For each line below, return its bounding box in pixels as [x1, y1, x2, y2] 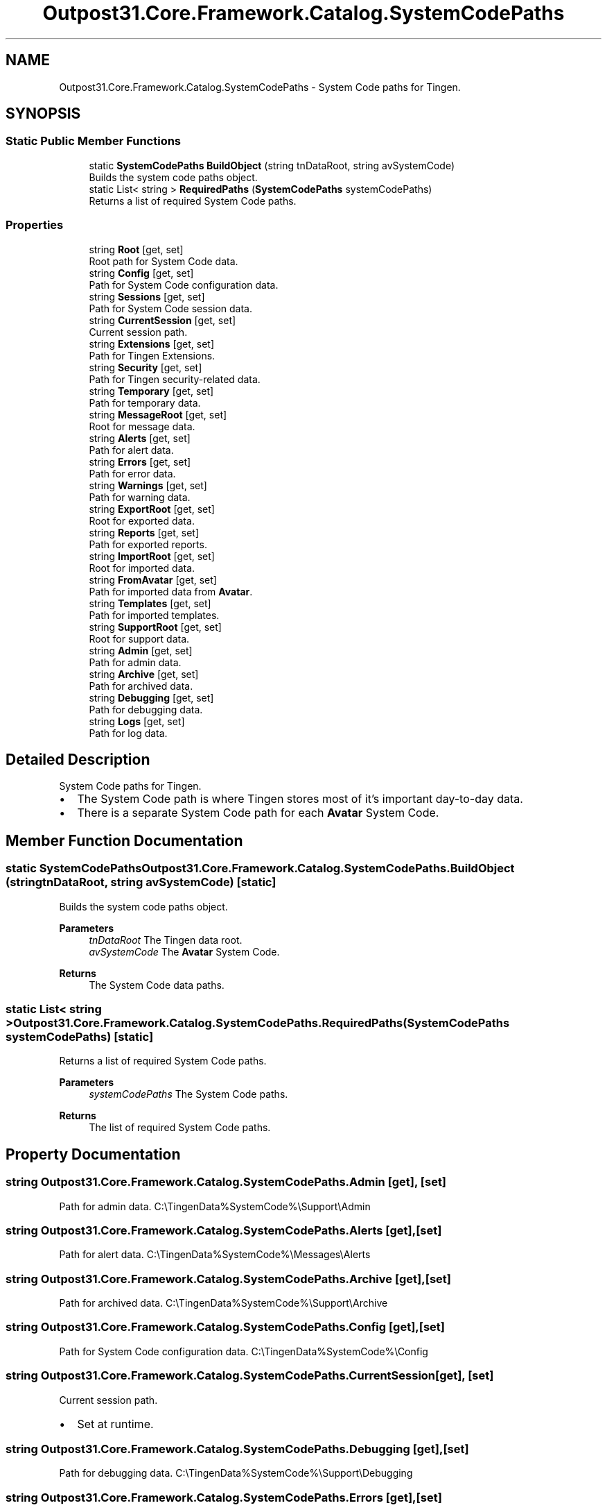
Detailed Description [6, 750, 150, 768]
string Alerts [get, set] [89, 432, 191, 444]
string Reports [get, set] [89, 526, 200, 538]
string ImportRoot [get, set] [89, 550, 215, 562]
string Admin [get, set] [89, 644, 193, 656]
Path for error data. [89, 467, 176, 480]
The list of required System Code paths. [89, 1121, 271, 1134]
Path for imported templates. [89, 609, 220, 621]
